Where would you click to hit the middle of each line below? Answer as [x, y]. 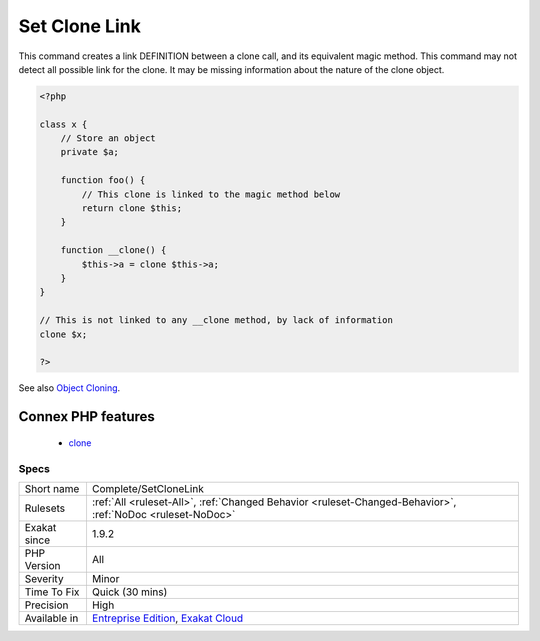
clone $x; [63, 334]
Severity [44, 578]
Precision [46, 605]
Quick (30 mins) [129, 592]
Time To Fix [52, 592]
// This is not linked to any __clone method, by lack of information [216, 320]
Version [42, 565]
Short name [52, 488]
